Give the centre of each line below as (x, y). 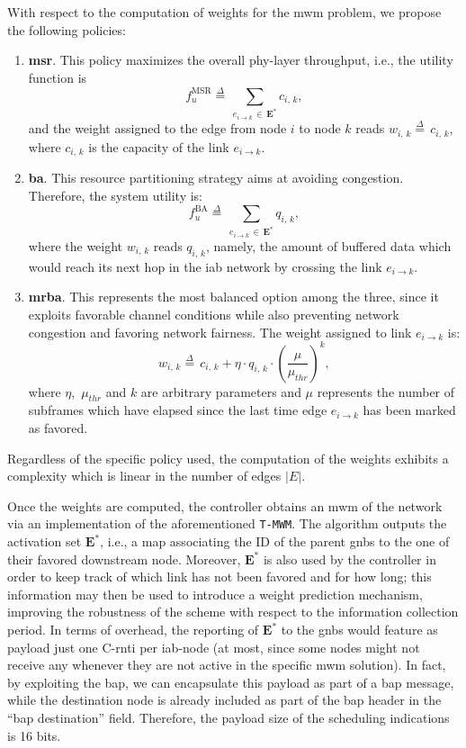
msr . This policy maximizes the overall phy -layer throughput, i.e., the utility (241, 60)
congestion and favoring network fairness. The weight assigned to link (220, 332)
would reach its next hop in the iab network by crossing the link (205, 266)
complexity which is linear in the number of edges (144, 476)
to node (320, 128)
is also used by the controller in (349, 559)
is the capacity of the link (159, 146)
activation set (45, 541)
